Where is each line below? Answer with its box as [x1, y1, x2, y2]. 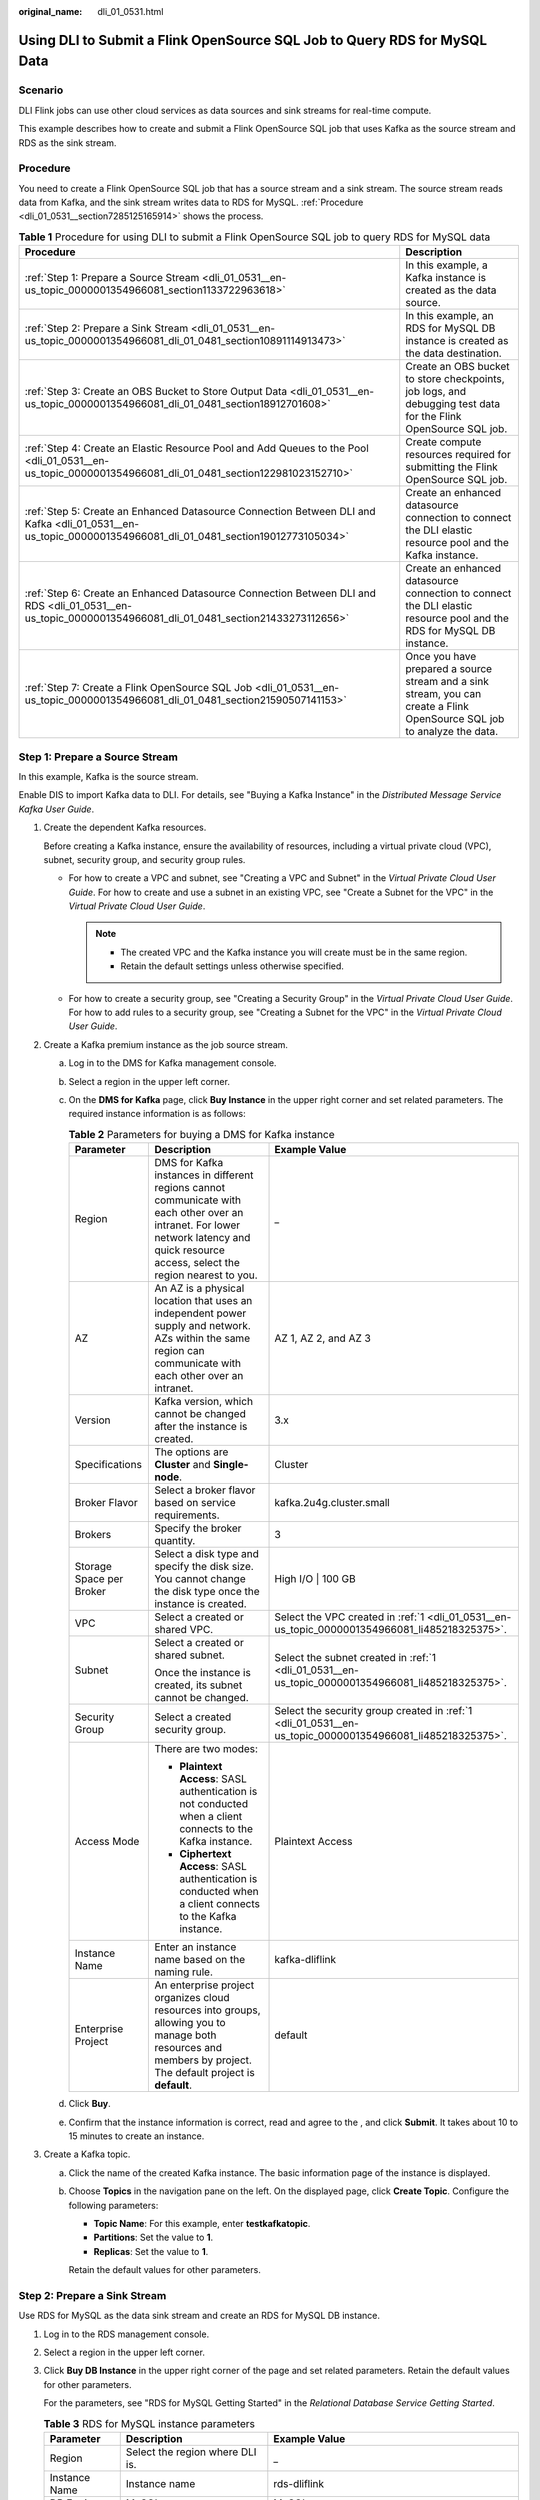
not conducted [179, 1797, 249, 1811]
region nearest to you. [154, 1268, 259, 1282]
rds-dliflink [273, 2476, 325, 2490]
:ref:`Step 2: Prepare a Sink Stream [24, 321, 189, 335]
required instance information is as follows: [68, 1108, 246, 1120]
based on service [154, 1496, 237, 1510]
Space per [74, 1572, 124, 1586]
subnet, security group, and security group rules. [43, 853, 246, 865]
